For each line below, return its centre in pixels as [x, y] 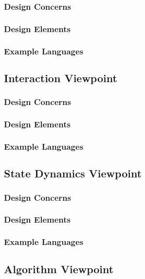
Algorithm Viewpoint [59, 269]
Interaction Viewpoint [61, 78]
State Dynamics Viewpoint [73, 173]
